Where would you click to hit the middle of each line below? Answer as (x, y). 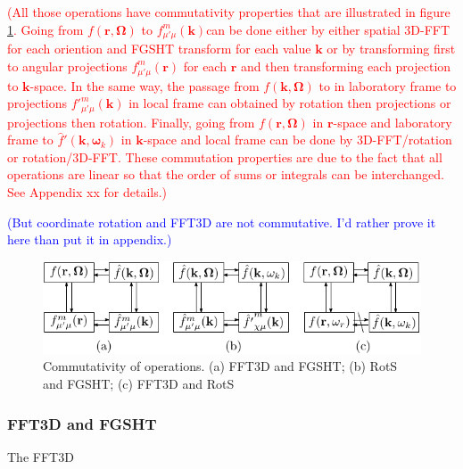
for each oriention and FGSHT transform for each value (159, 49)
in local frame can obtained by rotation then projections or (290, 103)
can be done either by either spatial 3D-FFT (328, 29)
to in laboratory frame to (388, 85)
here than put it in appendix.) (90, 239)
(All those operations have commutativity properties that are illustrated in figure (229, 12)
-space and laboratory (393, 122)
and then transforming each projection (346, 66)
